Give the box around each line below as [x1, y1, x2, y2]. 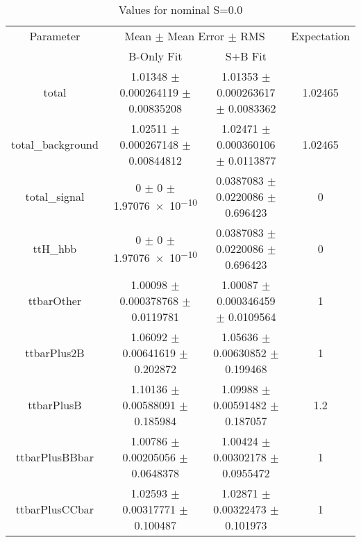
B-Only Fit [128, 48, 183, 64]
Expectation [291, 28, 350, 44]
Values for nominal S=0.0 [118, 1, 243, 17]
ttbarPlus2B [25, 345, 85, 361]
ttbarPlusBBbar [15, 449, 94, 465]
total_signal [25, 188, 85, 204]
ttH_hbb [33, 240, 77, 256]
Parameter [29, 28, 81, 44]
